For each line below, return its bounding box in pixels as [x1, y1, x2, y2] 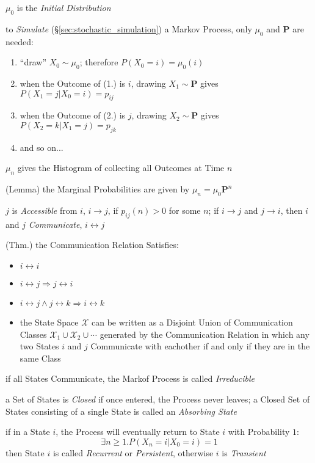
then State [5, 446, 45, 459]
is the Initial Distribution [16, 1, 111, 13]
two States [20, 340, 59, 352]
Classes [20, 327, 47, 340]
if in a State [5, 425, 50, 438]
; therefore [79, 56, 118, 68]
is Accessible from [12, 203, 78, 216]
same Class [20, 351, 61, 364]
